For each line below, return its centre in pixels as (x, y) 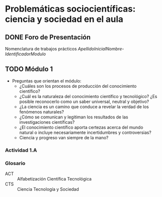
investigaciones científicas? (47, 122)
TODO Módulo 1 (29, 69)
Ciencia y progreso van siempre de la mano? (64, 137)
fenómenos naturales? (41, 112)
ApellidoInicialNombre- (101, 49)
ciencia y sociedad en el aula (64, 19)
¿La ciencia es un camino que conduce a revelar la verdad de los (84, 107)
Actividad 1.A (21, 150)
